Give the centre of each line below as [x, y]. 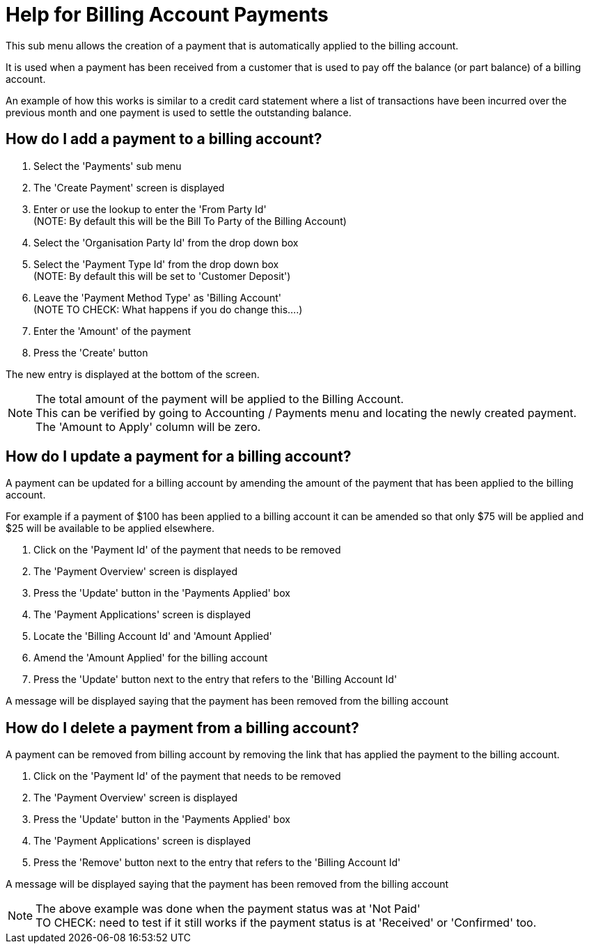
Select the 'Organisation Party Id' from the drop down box [166, 242]
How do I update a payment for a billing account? [179, 457]
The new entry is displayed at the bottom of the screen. [133, 374]
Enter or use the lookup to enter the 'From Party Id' [150, 209]
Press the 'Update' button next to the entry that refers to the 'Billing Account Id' [215, 680]
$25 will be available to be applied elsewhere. [110, 528]
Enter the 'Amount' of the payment [112, 331]
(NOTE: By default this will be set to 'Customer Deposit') [162, 276]
